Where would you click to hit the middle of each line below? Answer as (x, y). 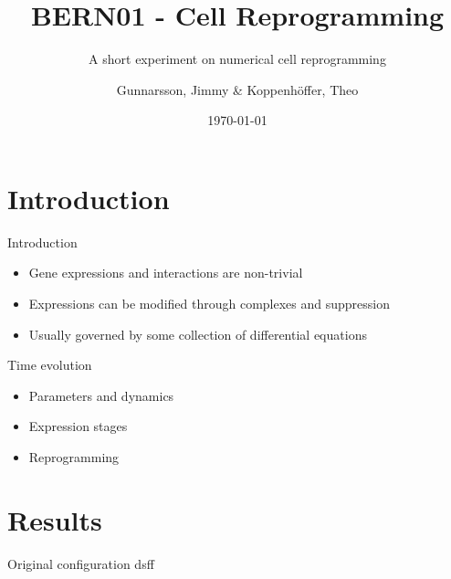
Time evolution (50, 365)
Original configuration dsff (81, 563)
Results (55, 519)
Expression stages (78, 426)
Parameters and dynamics (101, 395)
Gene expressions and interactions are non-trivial (166, 273)
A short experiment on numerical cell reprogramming (237, 59)
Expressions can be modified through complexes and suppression (210, 304)
